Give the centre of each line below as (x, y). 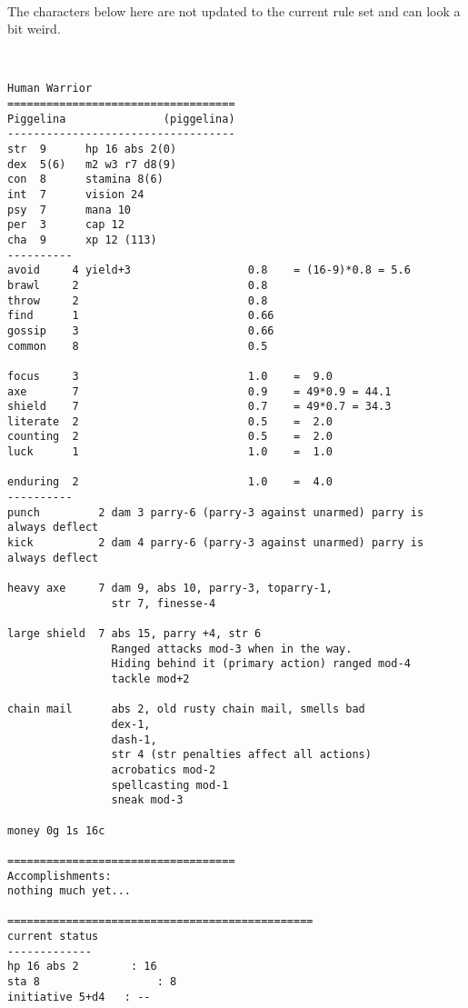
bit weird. (34, 29)
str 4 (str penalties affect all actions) (241, 755)
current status (53, 937)
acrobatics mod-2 (164, 769)
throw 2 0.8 (138, 300)
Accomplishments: (60, 876)
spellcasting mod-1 (170, 785)
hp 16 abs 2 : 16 (82, 967)
